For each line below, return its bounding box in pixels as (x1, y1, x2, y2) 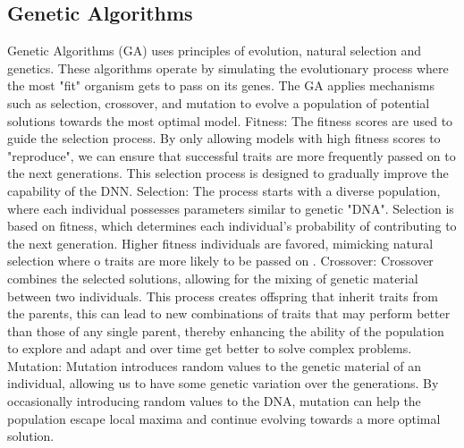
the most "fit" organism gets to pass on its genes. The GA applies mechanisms (7, 76, 434, 95)
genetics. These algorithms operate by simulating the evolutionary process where (7, 58, 449, 77)
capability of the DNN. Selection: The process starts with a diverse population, (7, 181, 441, 199)
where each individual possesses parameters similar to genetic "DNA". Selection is (7, 199, 454, 217)
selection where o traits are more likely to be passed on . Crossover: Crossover (7, 251, 434, 270)
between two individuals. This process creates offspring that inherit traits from (7, 286, 438, 305)
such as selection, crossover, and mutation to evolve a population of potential (7, 93, 430, 112)
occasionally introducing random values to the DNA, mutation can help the (7, 392, 421, 410)
